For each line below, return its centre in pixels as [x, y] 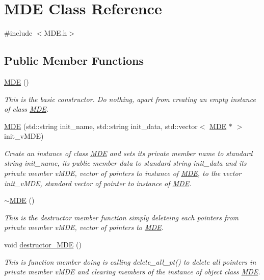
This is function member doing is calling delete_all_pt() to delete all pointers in [130, 261]
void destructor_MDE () [43, 245]
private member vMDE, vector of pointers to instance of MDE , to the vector [123, 173]
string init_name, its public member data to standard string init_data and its [125, 163]
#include [18, 33]
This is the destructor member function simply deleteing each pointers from [122, 217]
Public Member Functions [74, 60]
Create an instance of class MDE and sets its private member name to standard [128, 153]
